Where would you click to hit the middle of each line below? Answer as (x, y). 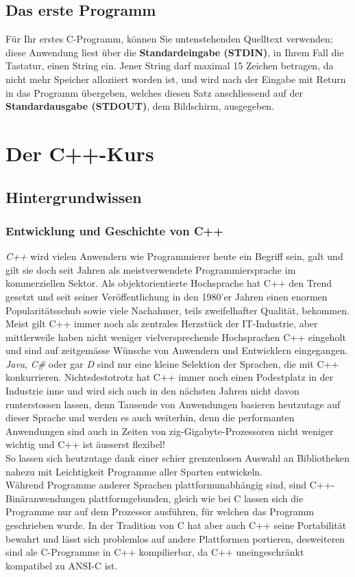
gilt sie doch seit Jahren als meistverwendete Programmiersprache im (151, 269)
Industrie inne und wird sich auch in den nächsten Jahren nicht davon (152, 391)
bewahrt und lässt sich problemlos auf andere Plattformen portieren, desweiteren (175, 538)
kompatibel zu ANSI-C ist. (62, 565)
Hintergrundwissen (74, 197)
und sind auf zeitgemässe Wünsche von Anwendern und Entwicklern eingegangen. (177, 350)
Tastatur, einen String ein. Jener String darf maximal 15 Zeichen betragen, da (170, 66)
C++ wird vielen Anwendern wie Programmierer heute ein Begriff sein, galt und (174, 256)
